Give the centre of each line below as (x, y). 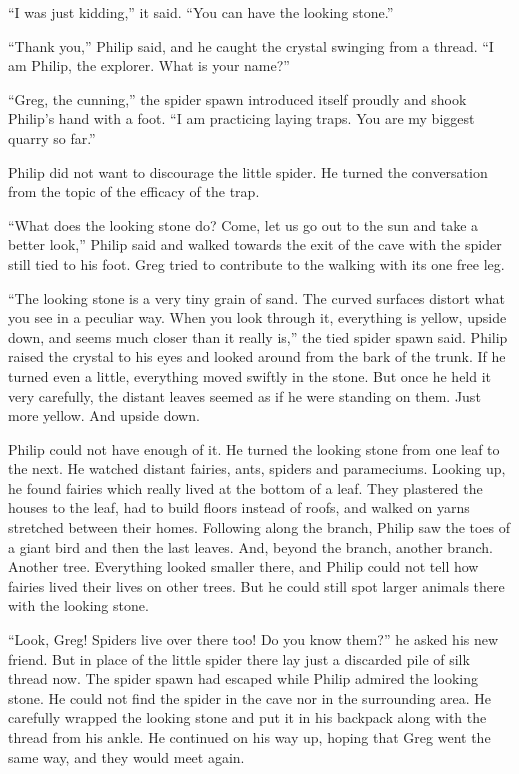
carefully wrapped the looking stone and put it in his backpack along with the (247, 717)
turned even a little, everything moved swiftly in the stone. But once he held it (250, 375)
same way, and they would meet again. (126, 756)
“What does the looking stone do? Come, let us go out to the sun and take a (243, 224)
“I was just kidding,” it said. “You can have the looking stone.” (201, 12)
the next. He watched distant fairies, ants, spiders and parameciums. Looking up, (257, 468)
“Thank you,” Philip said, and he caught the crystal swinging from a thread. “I (251, 45)
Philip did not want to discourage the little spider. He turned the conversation (248, 171)
